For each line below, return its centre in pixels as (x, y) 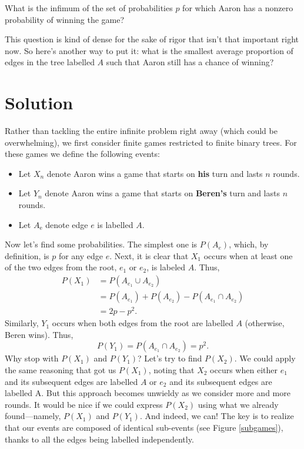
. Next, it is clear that (149, 255)
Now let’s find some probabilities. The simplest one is (101, 244)
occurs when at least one (248, 255)
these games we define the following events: (82, 154)
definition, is (27, 255)
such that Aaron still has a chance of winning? (190, 62)
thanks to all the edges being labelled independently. (99, 439)
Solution (39, 103)
